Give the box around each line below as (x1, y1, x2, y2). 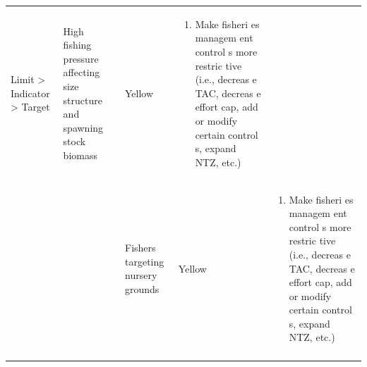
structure (63, 92, 102, 107)
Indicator (11, 85, 50, 100)
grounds (125, 281, 160, 296)
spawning (63, 120, 104, 135)
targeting (125, 254, 164, 268)
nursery (125, 268, 157, 282)
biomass (63, 147, 97, 162)
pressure (63, 51, 99, 66)
